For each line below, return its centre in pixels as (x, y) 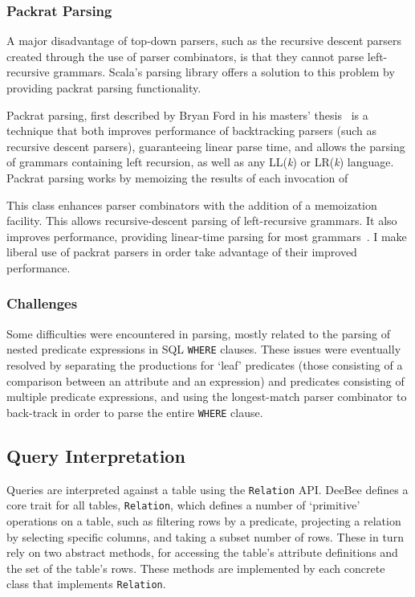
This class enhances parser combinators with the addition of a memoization (192, 204)
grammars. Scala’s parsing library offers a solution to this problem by (224, 72)
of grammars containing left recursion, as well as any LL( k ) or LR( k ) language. (200, 162)
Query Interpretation (96, 455)
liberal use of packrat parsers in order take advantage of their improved (182, 252)
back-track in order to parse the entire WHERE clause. (135, 412)
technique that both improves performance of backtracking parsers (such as (192, 131)
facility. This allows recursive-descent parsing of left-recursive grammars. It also (202, 221)
